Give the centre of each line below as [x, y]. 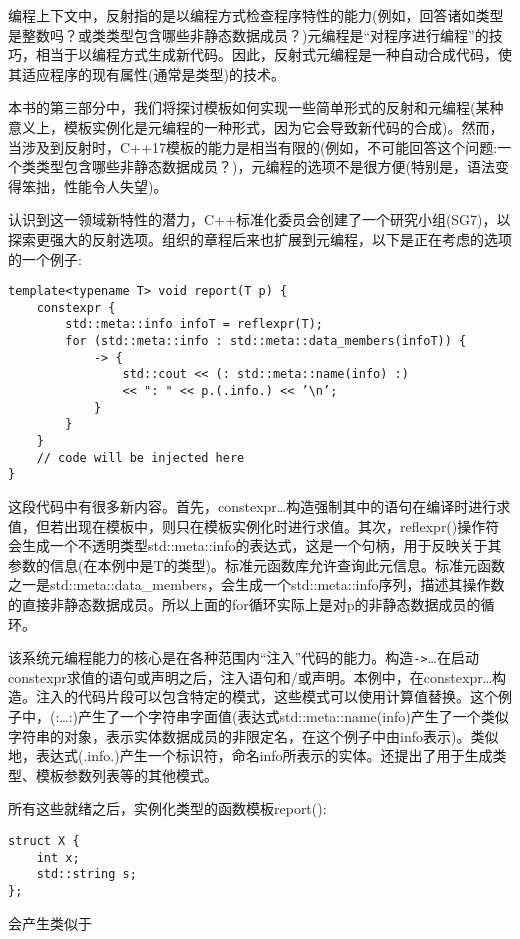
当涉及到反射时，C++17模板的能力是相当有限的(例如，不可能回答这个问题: [253, 146]
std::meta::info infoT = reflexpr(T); [194, 324]
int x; [58, 857]
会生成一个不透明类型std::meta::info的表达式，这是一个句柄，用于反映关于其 [255, 545]
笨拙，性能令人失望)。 [94, 185]
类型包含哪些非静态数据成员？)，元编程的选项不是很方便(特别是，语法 [265, 166]
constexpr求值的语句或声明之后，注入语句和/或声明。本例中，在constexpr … [250, 676]
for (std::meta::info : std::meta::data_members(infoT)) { [266, 341]
